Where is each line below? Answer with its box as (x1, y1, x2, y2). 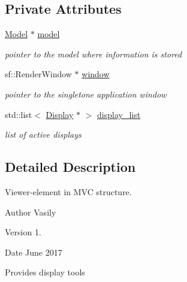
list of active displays (5, 128, 82, 141)
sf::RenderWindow (5, 68, 72, 80)
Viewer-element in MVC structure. (5, 185, 132, 198)
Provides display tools (5, 266, 85, 278)
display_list (97, 108, 141, 120)
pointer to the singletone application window (5, 87, 167, 100)
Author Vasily (5, 205, 56, 218)
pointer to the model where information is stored (5, 47, 182, 60)
